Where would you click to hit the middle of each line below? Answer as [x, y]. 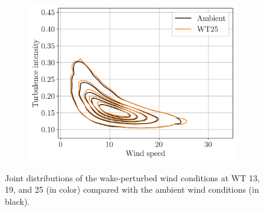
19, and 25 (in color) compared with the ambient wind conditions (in [132, 189]
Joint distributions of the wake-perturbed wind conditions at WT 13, [132, 177]
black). [17, 201]
